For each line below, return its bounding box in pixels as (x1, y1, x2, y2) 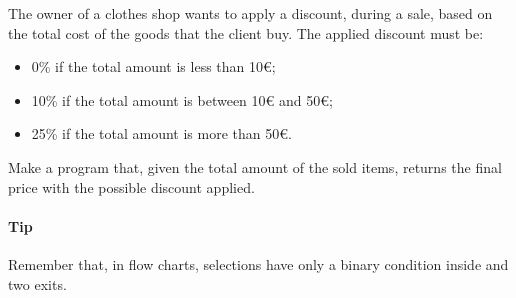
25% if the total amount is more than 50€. (31, 123, 292, 144)
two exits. (8, 273, 67, 294)
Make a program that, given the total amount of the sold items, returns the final (8, 156, 502, 177)
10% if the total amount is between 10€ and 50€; (31, 89, 333, 110)
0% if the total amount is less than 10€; (31, 56, 276, 77)
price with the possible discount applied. (8, 176, 255, 197)
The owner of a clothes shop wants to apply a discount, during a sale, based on (8, 3, 493, 23)
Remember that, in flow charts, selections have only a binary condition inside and (8, 253, 509, 274)
